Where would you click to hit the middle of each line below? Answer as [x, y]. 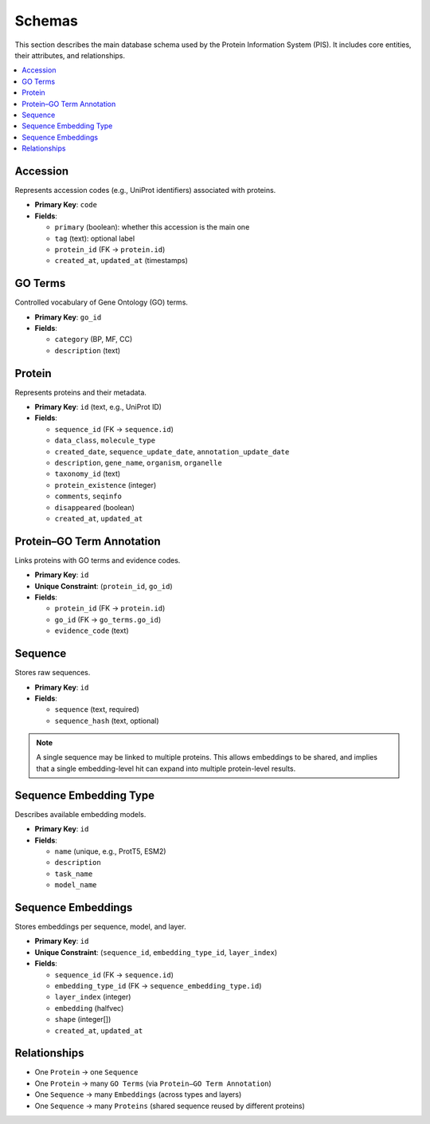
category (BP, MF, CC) [94, 340]
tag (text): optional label [95, 238]
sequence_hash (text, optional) [107, 721]
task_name [74, 874]
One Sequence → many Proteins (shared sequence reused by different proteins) [170, 1106]
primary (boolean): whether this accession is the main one [152, 227]
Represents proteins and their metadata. [81, 392]
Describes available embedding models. [80, 814]
